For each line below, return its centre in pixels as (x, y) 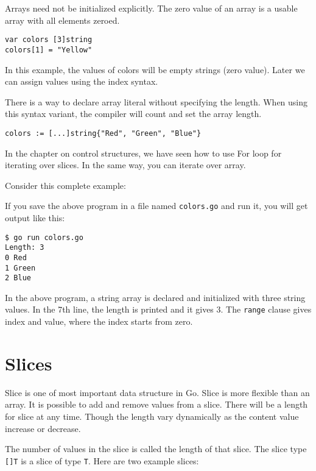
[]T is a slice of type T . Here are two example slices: (102, 460)
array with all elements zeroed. (62, 20)
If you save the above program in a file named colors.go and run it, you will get (156, 206)
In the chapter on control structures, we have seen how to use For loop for (143, 153)
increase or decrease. (43, 428)
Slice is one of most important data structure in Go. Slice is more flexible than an (157, 392)
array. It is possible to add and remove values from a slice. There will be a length (156, 404)
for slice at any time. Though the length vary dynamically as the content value (152, 416)
